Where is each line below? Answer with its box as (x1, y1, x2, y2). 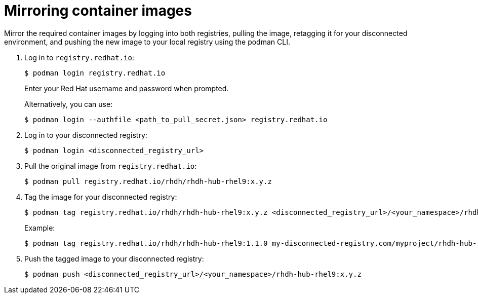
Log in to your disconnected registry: (24, 130, 147, 139)
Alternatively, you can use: (24, 99, 113, 108)
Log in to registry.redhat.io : (24, 53, 134, 62)
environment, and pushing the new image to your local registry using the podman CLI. (4, 37, 290, 46)
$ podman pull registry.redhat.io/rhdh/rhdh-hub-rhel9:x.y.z (24, 177, 272, 185)
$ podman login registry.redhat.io (24, 68, 166, 77)
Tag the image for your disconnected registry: (24, 192, 177, 201)
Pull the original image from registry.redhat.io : (24, 161, 197, 170)
